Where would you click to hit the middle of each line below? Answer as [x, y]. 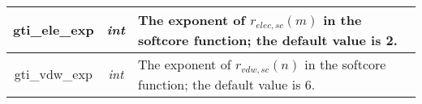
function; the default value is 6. [226, 84]
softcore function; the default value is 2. [267, 40]
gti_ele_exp [54, 30]
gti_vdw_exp [53, 74]
